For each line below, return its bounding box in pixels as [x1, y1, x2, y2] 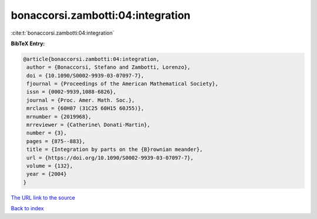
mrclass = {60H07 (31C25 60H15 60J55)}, [26, 105, 144, 112]
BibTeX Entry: [11, 40, 45, 47]
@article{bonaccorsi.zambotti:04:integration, [23, 56, 160, 62]
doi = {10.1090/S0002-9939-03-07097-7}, [26, 72, 144, 79]
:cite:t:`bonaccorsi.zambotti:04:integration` [11, 29, 114, 36]
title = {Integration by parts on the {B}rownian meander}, [26, 146, 203, 153]
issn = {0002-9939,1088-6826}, [26, 89, 117, 95]
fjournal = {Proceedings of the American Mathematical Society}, [26, 80, 218, 87]
